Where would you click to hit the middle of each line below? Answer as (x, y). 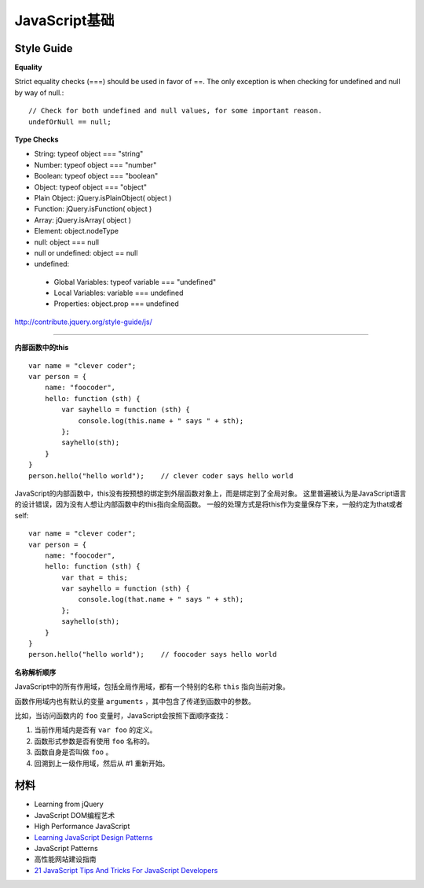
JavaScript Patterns (66, 849)
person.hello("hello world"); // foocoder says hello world (153, 654)
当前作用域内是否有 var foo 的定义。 (95, 730)
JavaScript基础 (64, 20)
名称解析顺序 (35, 672)
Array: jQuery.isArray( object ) (83, 219)
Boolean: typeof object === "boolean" (96, 176)
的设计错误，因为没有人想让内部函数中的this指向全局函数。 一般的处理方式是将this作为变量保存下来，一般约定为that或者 (209, 504)
